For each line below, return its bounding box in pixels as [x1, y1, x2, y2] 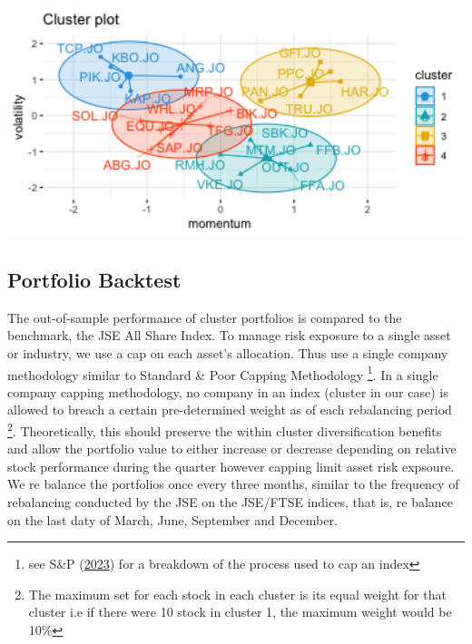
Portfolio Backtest [7, 265, 182, 293]
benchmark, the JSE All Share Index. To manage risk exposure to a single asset [7, 326, 451, 345]
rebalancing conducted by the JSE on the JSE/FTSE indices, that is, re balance [7, 493, 454, 512]
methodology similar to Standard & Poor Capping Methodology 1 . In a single [7, 362, 438, 384]
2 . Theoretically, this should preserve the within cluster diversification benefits [7, 419, 442, 440]
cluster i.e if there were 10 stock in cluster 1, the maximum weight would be [28, 602, 452, 621]
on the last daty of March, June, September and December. [7, 510, 338, 529]
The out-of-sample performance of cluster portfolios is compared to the [7, 307, 402, 327]
